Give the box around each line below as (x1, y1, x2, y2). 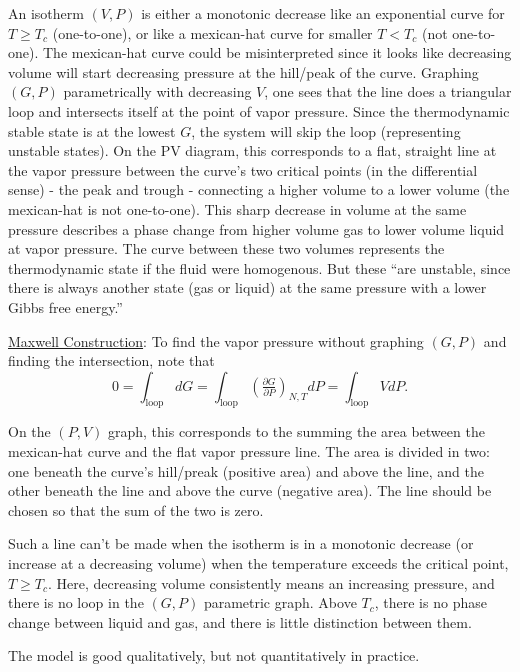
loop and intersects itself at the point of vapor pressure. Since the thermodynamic (8, 100, 510, 121)
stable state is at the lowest (8, 120, 176, 141)
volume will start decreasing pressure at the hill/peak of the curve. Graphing (8, 61, 479, 82)
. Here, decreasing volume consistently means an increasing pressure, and (48, 572, 495, 593)
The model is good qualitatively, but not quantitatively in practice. (8, 645, 420, 666)
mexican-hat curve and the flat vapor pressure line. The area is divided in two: (8, 441, 490, 462)
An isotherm (8, 3, 84, 23)
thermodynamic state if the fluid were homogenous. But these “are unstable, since (8, 257, 511, 278)
